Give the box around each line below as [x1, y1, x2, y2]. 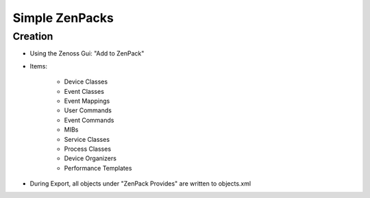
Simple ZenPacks [12, 10, 114, 25]
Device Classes [64, 77, 108, 86]
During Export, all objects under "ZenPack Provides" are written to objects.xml [29, 180, 251, 188]
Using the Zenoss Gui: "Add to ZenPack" [29, 49, 145, 58]
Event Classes [64, 87, 104, 95]
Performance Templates [64, 164, 132, 172]
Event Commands [64, 116, 114, 124]
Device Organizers [64, 154, 116, 162]
